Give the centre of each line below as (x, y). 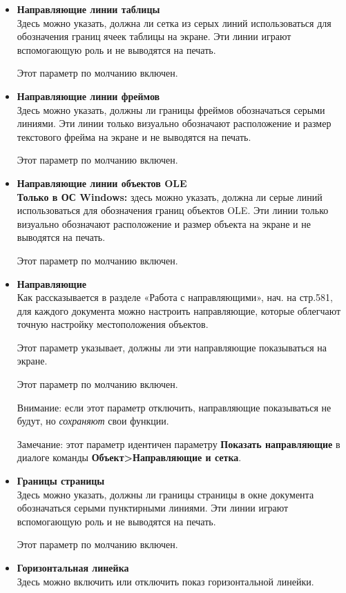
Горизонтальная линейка (73, 567)
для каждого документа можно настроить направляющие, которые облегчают (179, 310)
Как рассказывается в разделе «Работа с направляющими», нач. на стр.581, (175, 297)
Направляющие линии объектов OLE (102, 183)
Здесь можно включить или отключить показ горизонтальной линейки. (165, 581)
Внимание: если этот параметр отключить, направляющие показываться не (174, 407)
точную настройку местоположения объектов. (113, 324)
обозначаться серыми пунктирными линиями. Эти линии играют (153, 508)
